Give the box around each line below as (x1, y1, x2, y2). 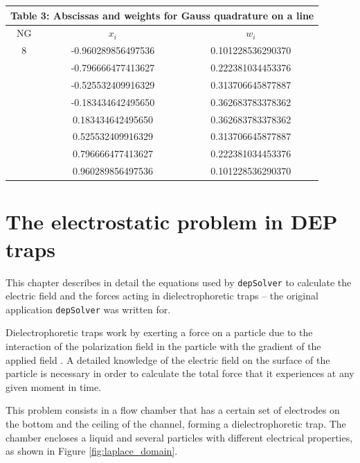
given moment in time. (6, 379, 102, 394)
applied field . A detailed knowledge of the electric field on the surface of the (6, 352, 330, 367)
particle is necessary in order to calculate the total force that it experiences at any (6, 366, 354, 381)
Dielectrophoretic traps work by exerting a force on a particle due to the (6, 325, 313, 340)
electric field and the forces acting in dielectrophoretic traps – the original (6, 288, 318, 303)
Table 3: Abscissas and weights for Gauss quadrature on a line (10, 8, 314, 22)
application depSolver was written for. (6, 302, 171, 316)
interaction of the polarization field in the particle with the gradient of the (6, 339, 321, 353)
